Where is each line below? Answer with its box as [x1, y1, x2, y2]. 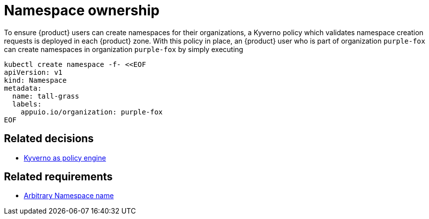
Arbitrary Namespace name [24, 191, 114, 200]
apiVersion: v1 [4, 68, 63, 76]
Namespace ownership [4, 2, 160, 19]
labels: [12, 100, 42, 108]
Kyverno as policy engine [24, 153, 106, 162]
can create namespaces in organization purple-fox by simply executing [4, 45, 243, 54]
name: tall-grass [12, 92, 79, 100]
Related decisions [4, 132, 94, 145]
